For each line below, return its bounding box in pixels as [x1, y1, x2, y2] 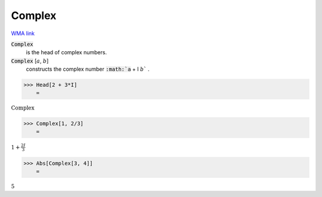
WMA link [11, 30, 35, 37]
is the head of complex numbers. [26, 49, 107, 56]
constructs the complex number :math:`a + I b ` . [26, 65, 150, 73]
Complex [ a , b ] [11, 57, 49, 64]
